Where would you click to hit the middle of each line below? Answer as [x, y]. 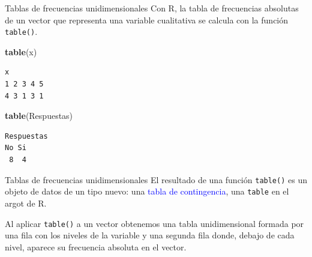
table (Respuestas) [39, 116]
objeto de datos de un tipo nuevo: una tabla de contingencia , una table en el [147, 191]
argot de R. [26, 203]
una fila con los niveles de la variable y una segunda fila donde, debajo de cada [150, 235]
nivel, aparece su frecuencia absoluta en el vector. [96, 246]
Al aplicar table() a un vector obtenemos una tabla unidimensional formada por [154, 223]
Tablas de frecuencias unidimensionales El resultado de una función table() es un [156, 179]
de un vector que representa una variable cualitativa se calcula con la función [147, 20]
